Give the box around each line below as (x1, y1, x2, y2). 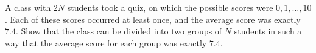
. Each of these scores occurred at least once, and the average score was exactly (5, 13, 301, 25)
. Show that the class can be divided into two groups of (15, 25, 222, 37)
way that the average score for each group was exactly (5, 36, 207, 49)
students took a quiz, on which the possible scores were (67, 1, 273, 13)
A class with (5, 1, 51, 13)
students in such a (234, 25, 302, 37)
